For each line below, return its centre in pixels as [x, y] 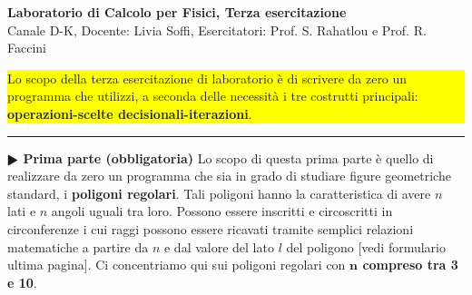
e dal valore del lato [219, 246]
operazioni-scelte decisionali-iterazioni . [130, 113]
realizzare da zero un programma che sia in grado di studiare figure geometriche [229, 176]
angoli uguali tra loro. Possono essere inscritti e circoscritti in [222, 211]
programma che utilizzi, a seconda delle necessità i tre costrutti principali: [213, 96]
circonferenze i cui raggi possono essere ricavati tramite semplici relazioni [211, 228]
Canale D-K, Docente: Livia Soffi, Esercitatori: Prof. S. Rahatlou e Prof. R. [217, 29]
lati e [22, 211]
